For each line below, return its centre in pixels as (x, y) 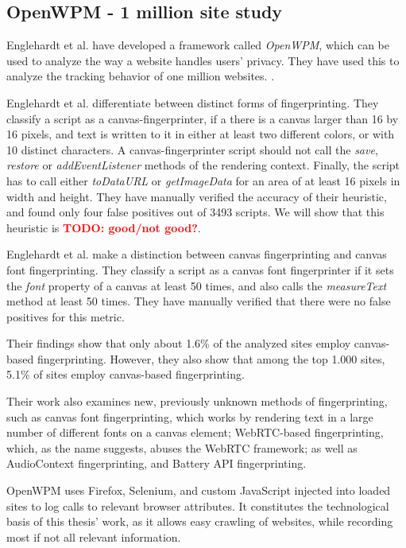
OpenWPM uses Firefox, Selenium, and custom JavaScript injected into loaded (199, 490)
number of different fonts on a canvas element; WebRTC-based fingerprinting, (195, 432)
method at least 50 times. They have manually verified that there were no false (199, 301)
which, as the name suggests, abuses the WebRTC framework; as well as (182, 447)
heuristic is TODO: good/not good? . (104, 227)
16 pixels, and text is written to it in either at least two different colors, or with (201, 134)
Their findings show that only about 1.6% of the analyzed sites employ (179, 343)
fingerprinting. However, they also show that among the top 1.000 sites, (211, 358)
